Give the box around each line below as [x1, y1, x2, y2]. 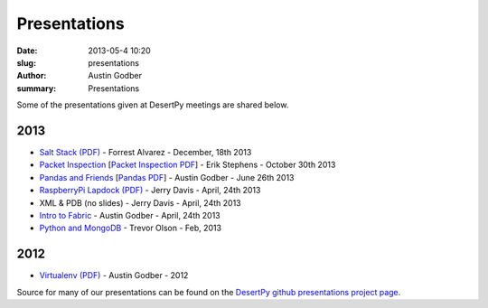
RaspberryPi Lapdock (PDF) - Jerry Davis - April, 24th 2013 [39, 185, 261, 196]
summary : [16, 82, 57, 94]
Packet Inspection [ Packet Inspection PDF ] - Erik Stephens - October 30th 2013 [39, 159, 336, 171]
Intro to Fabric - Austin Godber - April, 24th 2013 [39, 210, 221, 220]
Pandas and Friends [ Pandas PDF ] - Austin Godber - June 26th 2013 [39, 172, 295, 182]
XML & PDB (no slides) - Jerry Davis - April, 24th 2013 [39, 197, 241, 208]
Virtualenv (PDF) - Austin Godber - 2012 [39, 270, 189, 281]
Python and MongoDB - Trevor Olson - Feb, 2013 [39, 222, 221, 234]
